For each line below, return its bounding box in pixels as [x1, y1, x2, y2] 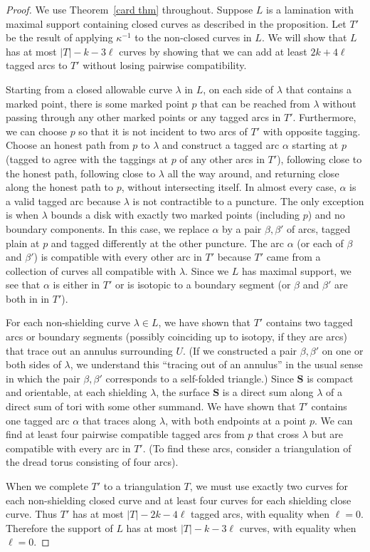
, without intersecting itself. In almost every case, [121, 179, 337, 194]
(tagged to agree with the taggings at [6, 151, 168, 166]
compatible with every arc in [6, 440, 131, 455]
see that [6, 277, 41, 292]
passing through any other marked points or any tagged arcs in [6, 110, 281, 125]
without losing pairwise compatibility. [83, 58, 247, 73]
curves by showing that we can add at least [119, 43, 307, 58]
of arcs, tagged [287, 221, 351, 236]
